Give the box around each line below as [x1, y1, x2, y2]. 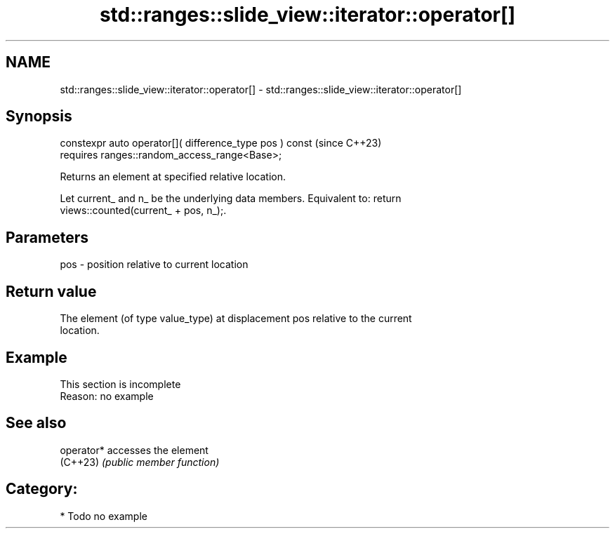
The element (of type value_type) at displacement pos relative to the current [60, 312, 412, 325]
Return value [6, 282, 97, 300]
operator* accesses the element [60, 443, 209, 456]
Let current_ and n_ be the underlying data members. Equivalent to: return [60, 192, 402, 205]
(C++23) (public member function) [60, 455, 220, 468]
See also [6, 414, 67, 432]
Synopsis [6, 107, 72, 126]
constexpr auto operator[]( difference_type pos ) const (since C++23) [60, 137, 382, 149]
